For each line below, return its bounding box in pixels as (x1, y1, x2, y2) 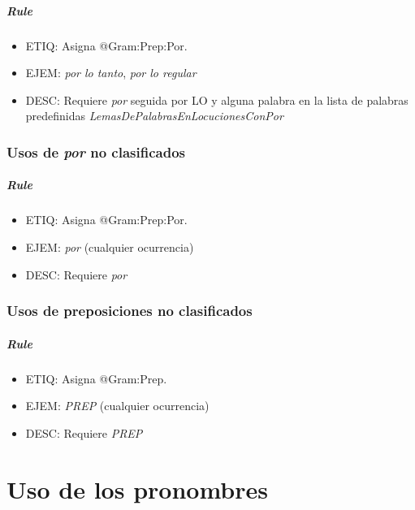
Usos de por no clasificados (6, 141, 185, 162)
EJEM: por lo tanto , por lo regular (25, 64, 197, 81)
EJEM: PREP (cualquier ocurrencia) (25, 397, 210, 414)
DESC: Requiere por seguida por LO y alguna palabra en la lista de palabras (25, 91, 409, 108)
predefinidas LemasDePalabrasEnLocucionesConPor (25, 107, 283, 124)
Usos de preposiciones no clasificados (6, 300, 253, 321)
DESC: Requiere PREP (25, 424, 143, 441)
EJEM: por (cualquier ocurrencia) (25, 238, 194, 255)
